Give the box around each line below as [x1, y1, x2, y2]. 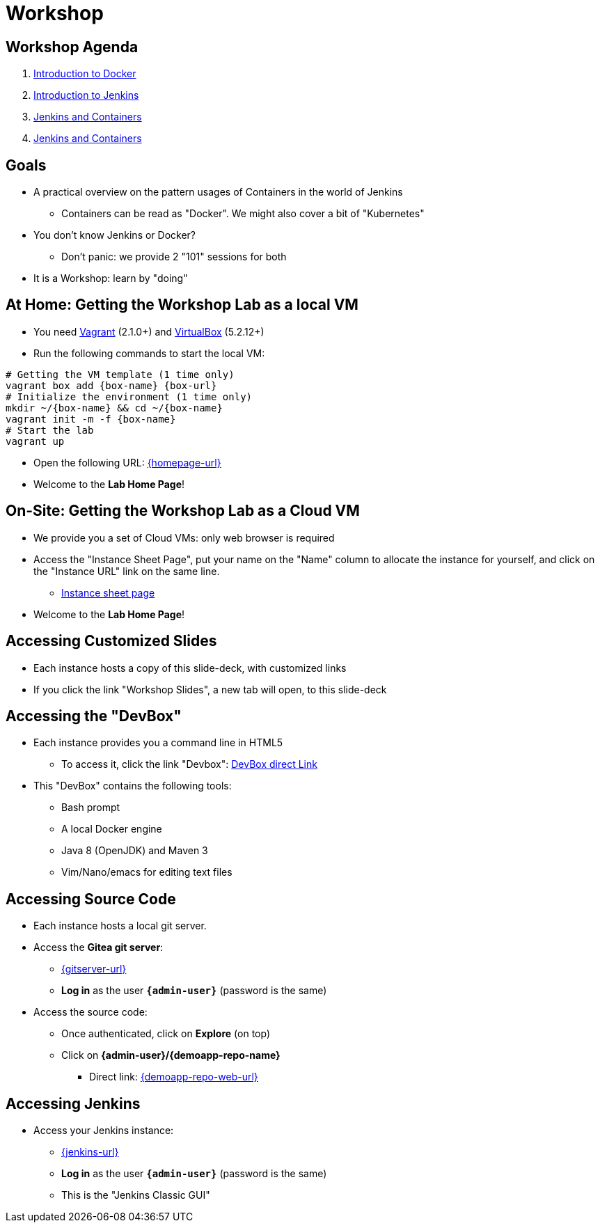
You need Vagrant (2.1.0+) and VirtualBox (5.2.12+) [33, 325, 265, 338]
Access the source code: [33, 1006, 148, 1018]
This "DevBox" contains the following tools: [33, 780, 232, 792]
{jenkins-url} [61, 1146, 119, 1158]
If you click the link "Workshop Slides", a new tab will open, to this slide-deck [33, 683, 387, 695]
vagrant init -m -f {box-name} [6, 413, 176, 425]
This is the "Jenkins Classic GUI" [61, 1189, 210, 1202]
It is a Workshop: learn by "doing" [33, 272, 188, 285]
